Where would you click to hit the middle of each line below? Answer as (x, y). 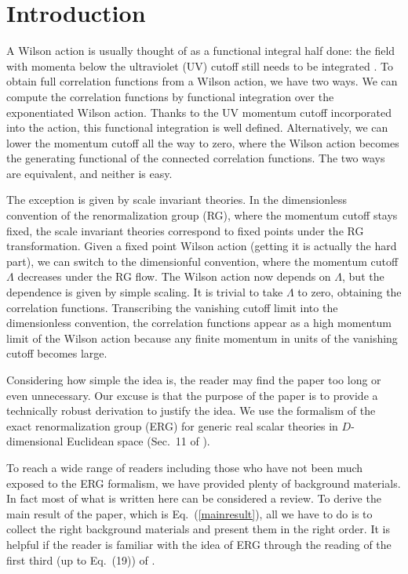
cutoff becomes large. (57, 353)
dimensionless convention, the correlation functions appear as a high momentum (199, 323)
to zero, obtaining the (350, 292)
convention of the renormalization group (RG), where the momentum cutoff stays (202, 215)
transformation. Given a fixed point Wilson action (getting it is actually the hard (202, 246)
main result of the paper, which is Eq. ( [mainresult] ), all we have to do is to (189, 513)
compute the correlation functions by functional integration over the (170, 96)
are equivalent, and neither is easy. (89, 173)
